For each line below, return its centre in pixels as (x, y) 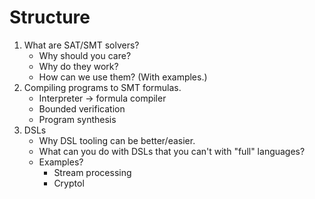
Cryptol (69, 183)
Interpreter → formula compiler (102, 98)
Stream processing (92, 172)
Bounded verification (82, 108)
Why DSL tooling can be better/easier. (117, 140)
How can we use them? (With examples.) (123, 77)
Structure (50, 17)
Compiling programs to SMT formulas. (102, 87)
